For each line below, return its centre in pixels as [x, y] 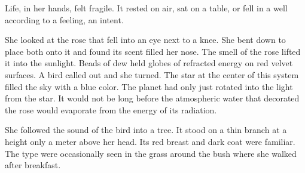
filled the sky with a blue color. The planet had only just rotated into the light [149, 86]
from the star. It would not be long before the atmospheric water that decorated [152, 98]
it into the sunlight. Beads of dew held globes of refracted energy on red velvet [149, 63]
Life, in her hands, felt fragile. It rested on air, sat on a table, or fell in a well [146, 8]
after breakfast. [33, 165]
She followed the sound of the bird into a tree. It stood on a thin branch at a [146, 130]
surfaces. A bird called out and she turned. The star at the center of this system [152, 74]
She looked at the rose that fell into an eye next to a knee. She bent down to [145, 40]
